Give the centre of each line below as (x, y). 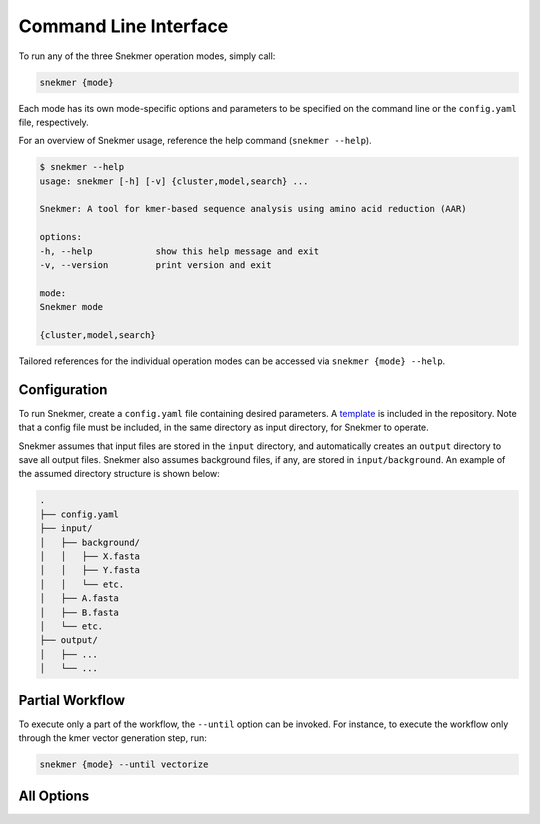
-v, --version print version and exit (155, 265)
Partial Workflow (71, 700)
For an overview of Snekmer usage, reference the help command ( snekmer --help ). (195, 141)
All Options (54, 796)
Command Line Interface (123, 26)
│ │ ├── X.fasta (89, 556)
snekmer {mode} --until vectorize (124, 764)
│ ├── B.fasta (79, 612)
